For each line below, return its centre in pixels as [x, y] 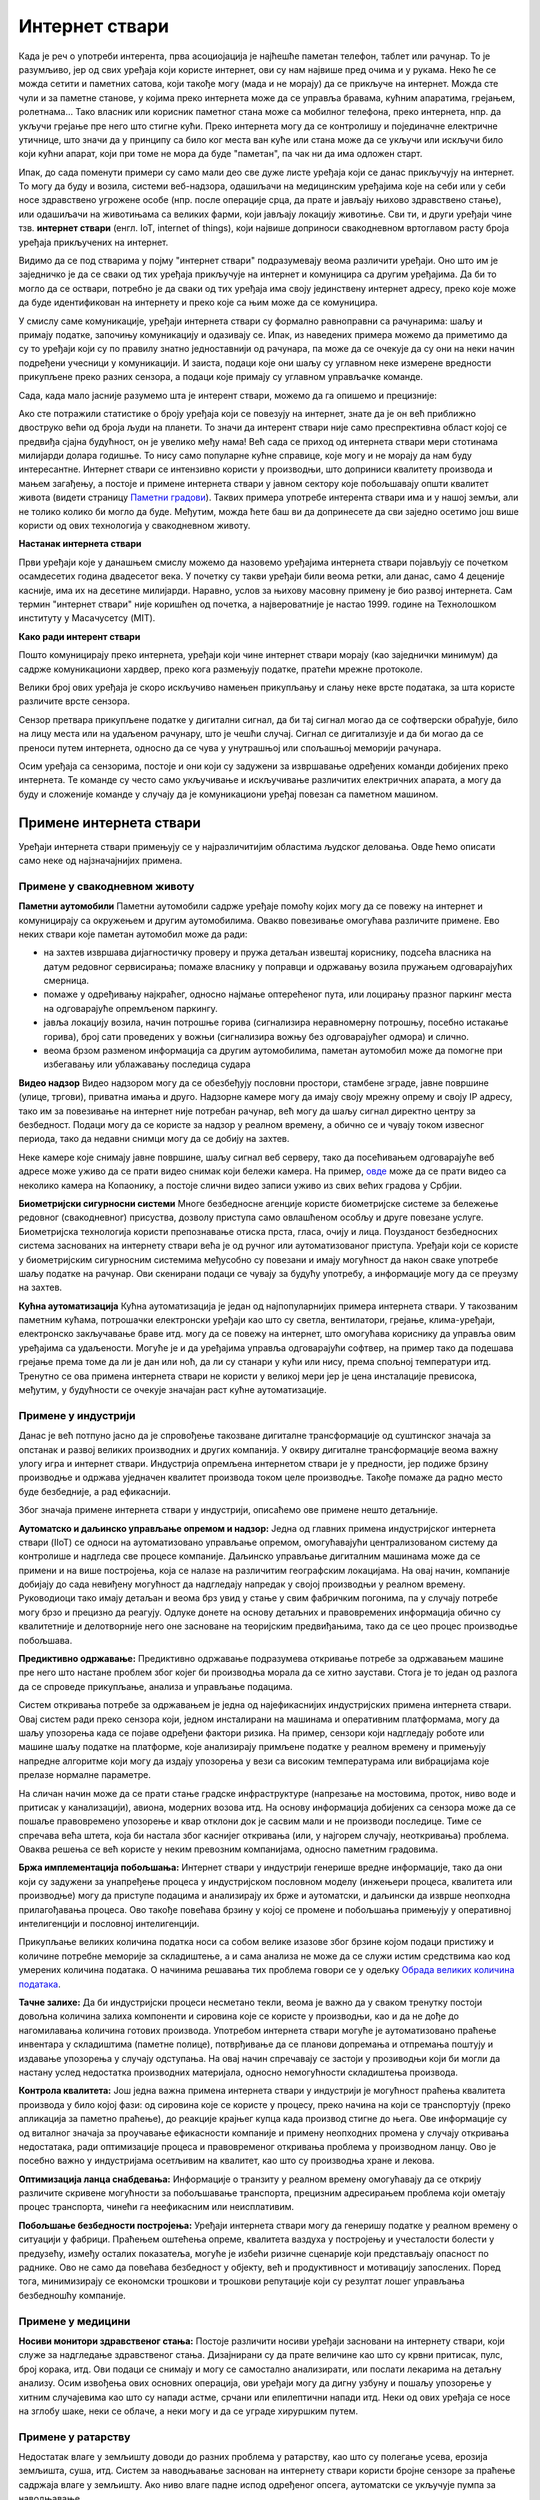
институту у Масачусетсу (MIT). [87, 618]
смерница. [66, 981]
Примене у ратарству [74, 2437]
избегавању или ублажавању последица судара [147, 1064]
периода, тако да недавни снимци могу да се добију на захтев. [154, 1139]
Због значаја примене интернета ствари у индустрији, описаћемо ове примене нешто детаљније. [228, 1510]
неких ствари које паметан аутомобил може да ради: [133, 934]
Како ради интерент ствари [79, 636]
